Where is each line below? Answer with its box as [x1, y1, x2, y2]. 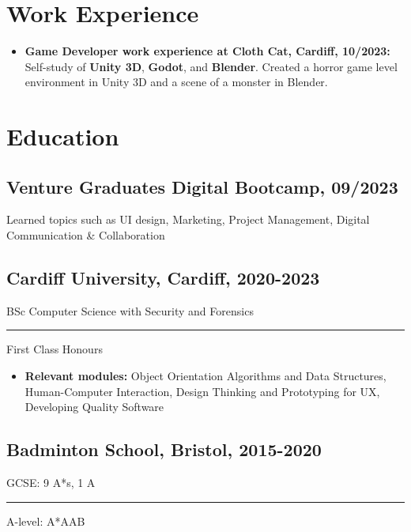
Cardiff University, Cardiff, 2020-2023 [6, 266, 320, 290]
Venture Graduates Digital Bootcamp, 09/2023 [6, 174, 398, 198]
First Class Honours [6, 341, 103, 357]
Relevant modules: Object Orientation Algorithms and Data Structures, [25, 368, 386, 384]
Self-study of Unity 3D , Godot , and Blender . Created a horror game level [25, 58, 398, 74]
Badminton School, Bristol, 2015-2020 [6, 437, 322, 462]
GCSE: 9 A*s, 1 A [6, 474, 96, 491]
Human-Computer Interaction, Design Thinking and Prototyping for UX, [25, 383, 380, 399]
